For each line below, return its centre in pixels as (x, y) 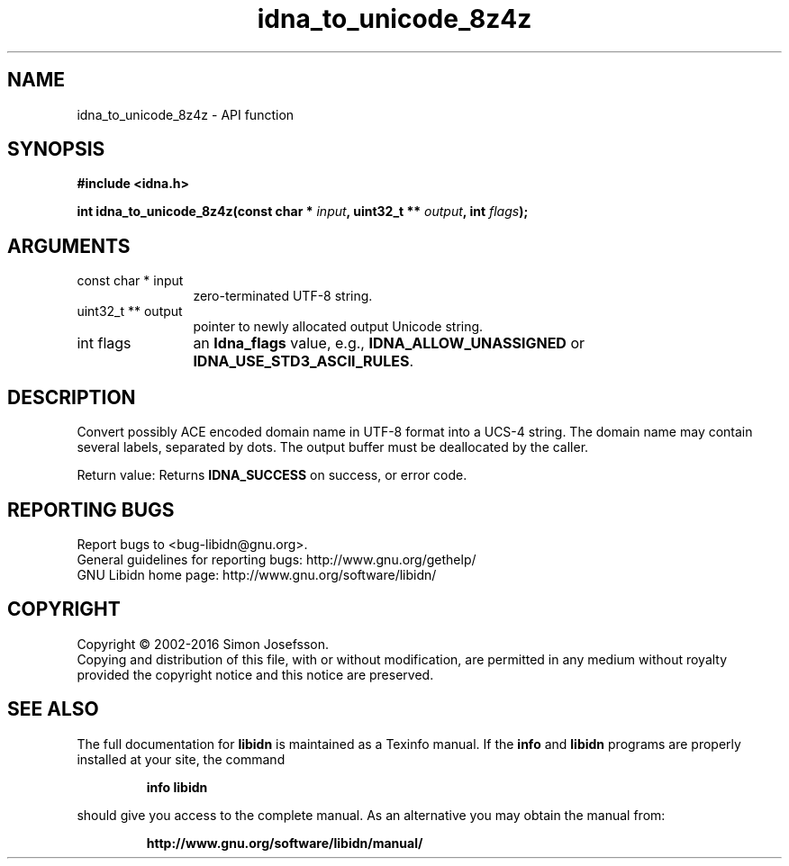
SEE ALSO (53, 709)
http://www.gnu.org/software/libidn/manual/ (285, 843)
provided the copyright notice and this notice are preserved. (255, 674)
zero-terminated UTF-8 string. (283, 296)
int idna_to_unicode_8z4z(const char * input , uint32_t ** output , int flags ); (303, 212)
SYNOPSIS (56, 149)
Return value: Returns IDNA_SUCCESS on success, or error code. (272, 475)
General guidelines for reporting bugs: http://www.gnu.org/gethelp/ (277, 559)
